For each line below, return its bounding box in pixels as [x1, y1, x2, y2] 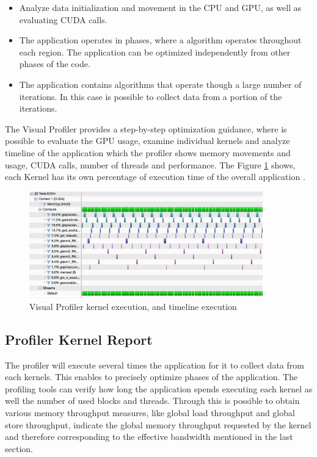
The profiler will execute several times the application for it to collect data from [5, 358, 304, 371]
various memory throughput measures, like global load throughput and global [5, 406, 295, 419]
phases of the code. [19, 57, 90, 70]
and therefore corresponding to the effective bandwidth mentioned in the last [5, 430, 293, 443]
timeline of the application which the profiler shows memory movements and [5, 146, 291, 159]
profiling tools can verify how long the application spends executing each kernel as [5, 382, 313, 395]
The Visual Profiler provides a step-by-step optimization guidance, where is [5, 122, 287, 135]
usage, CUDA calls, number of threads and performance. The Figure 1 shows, [5, 158, 296, 171]
